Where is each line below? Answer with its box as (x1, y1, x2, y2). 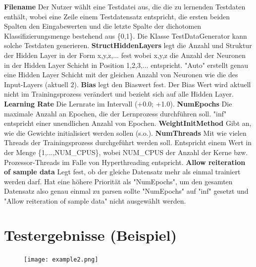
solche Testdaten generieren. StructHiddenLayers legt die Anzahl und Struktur (4, 40, 252, 51)
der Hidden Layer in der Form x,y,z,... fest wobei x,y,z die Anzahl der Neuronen (4, 50, 246, 60)
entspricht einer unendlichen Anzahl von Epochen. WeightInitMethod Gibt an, (4, 118, 252, 128)
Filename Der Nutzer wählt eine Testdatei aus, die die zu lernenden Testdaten (4, 1, 246, 11)
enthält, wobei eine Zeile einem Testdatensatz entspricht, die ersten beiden (4, 11, 230, 21)
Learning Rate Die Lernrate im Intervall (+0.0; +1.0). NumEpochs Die (4, 98, 232, 108)
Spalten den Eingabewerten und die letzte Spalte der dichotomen (4, 21, 202, 31)
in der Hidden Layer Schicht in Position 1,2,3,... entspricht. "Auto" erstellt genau (4, 59, 249, 70)
